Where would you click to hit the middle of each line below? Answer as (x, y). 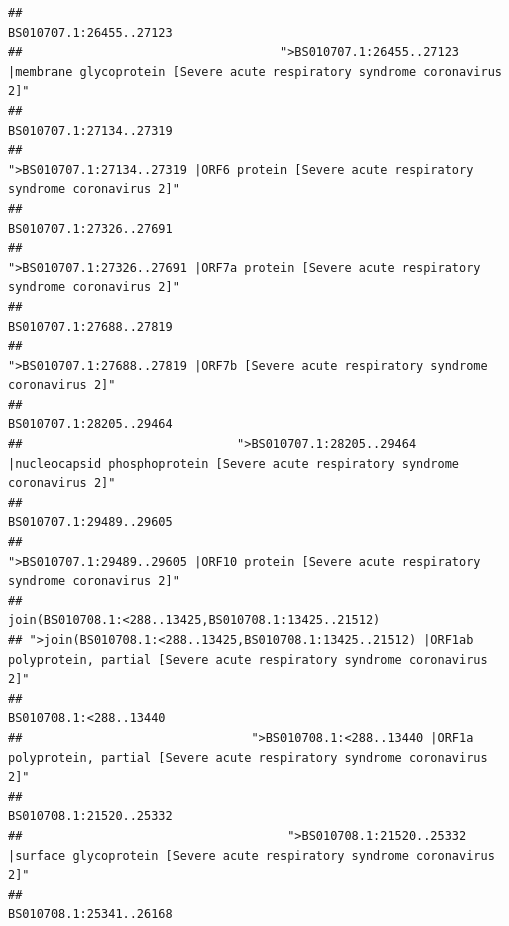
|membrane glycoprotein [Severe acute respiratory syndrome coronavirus (255, 71)
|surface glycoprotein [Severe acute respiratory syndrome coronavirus (251, 855)
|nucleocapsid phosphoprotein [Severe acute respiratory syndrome (234, 463)
